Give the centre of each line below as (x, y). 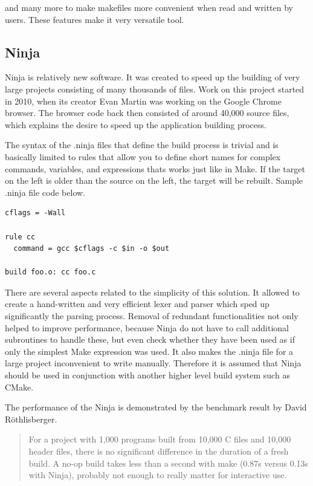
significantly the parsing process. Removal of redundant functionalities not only (152, 316)
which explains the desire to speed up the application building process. (136, 124)
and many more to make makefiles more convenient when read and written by (149, 7)
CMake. (19, 387)
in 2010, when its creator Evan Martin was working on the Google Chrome (143, 101)
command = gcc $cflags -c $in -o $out (92, 249)
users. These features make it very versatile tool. (95, 19)
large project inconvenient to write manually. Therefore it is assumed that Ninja (153, 363)
